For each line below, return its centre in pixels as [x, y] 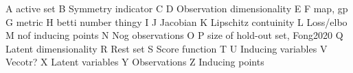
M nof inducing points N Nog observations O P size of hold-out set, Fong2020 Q [174, 35]
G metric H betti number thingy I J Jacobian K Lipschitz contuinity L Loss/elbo [176, 21]
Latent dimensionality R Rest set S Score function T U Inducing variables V [167, 48]
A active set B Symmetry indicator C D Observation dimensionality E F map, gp [177, 8]
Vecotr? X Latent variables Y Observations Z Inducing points [135, 62]
